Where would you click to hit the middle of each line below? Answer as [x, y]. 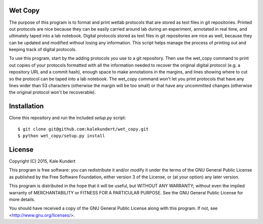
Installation [26, 106]
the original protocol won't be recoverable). [52, 92]
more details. [22, 199]
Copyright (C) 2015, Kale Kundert [42, 161]
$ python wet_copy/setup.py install [61, 136]
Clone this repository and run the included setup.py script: [67, 118]
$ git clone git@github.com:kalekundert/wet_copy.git [83, 129]
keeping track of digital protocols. [43, 50]
